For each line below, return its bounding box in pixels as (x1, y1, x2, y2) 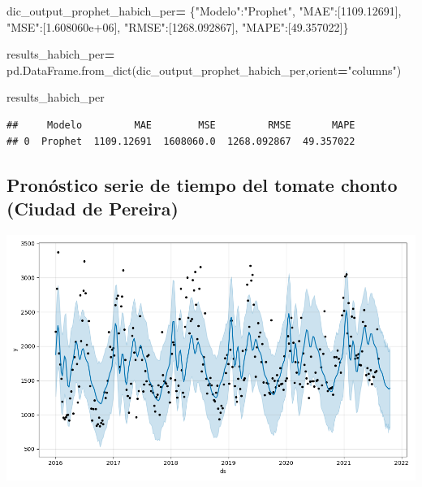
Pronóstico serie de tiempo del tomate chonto (6, 172, 398, 197)
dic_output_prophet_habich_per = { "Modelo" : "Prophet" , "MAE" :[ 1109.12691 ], (6, 2, 402, 19)
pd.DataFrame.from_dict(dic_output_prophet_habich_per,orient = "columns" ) (6, 61, 402, 78)
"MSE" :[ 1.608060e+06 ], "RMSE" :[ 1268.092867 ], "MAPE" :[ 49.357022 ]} (6, 18, 349, 35)
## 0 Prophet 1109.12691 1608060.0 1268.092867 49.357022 (6, 135, 355, 147)
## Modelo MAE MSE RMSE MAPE (6, 119, 355, 131)
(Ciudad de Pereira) (6, 195, 179, 220)
